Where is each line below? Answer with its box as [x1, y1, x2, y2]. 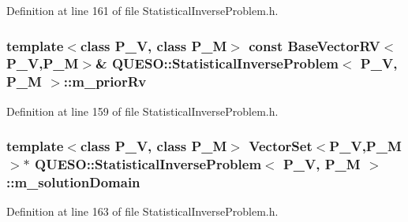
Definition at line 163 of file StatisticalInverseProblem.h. [6, 203, 279, 220]
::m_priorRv [63, 72, 147, 91]
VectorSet [249, 136, 313, 156]
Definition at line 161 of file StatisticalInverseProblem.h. [6, 2, 279, 18]
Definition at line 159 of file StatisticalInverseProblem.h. [6, 102, 279, 119]
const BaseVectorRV [249, 35, 380, 55]
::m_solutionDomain [6, 172, 140, 192]
